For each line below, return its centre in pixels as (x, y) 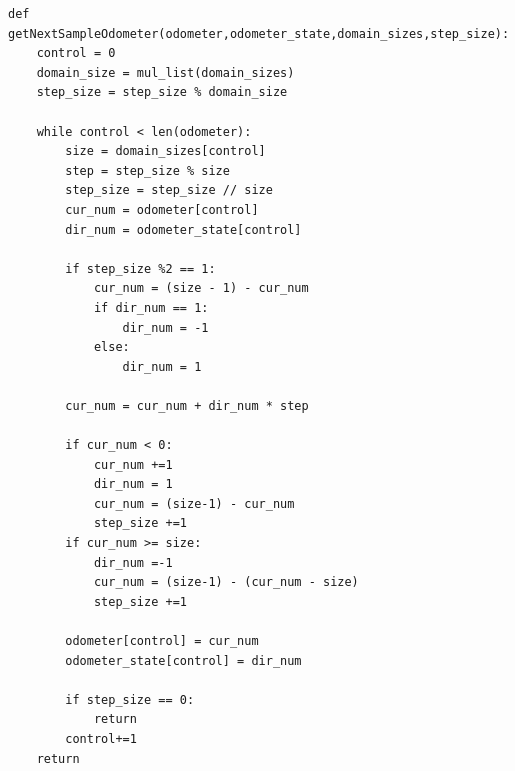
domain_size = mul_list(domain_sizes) (165, 72)
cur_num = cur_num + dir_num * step (187, 405)
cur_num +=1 (133, 464)
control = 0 (76, 53)
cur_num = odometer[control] (162, 209)
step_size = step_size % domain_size (162, 92)
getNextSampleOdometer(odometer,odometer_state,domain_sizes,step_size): (259, 33)
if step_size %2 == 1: (140, 268)
